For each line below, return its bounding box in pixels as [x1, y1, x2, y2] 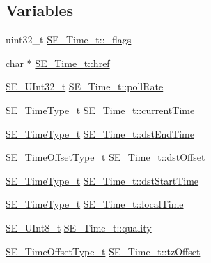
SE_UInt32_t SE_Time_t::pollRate [6, 79, 164, 94]
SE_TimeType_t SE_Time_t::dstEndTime [6, 126, 194, 141]
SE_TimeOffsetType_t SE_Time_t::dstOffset [6, 150, 205, 164]
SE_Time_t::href [35, 55, 110, 70]
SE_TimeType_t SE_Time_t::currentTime [6, 102, 195, 117]
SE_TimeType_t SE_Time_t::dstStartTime [6, 173, 199, 187]
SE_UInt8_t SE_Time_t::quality [6, 220, 152, 234]
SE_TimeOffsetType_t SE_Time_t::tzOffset [6, 243, 201, 258]
